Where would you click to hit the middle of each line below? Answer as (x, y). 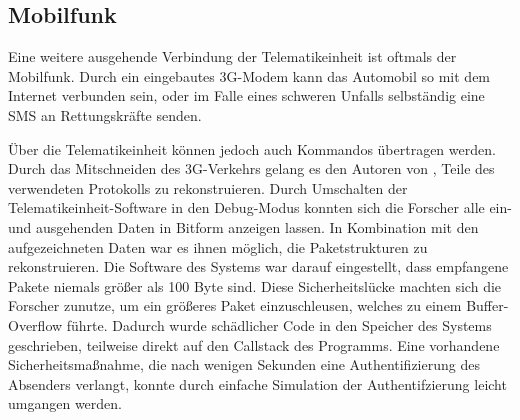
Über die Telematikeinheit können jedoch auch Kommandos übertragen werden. (252, 148)
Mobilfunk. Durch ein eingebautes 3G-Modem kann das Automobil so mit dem (249, 75)
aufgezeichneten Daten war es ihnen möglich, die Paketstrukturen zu (218, 246)
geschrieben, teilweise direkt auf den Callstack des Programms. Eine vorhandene (254, 344)
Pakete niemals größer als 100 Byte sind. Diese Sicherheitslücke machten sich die (255, 285)
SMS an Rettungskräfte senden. (105, 114)
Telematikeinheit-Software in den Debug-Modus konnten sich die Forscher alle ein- (260, 207)
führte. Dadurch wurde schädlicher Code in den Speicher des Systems (279, 324)
